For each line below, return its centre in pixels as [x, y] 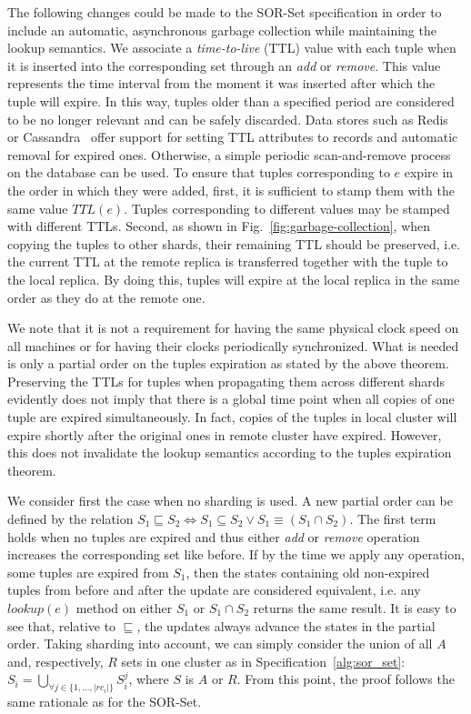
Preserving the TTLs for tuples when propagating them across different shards [226, 381]
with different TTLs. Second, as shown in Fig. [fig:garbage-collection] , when [219, 226]
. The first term [393, 519]
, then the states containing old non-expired [308, 572]
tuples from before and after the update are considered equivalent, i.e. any [214, 590]
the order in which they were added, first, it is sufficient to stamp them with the [231, 190]
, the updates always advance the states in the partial [286, 625]
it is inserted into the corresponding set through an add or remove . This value [224, 65]
